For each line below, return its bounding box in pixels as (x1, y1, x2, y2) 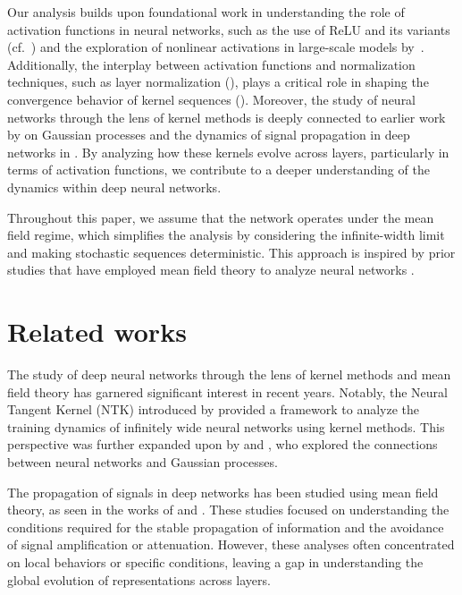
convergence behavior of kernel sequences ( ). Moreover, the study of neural (7, 89, 416, 108)
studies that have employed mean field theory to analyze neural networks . (7, 260, 415, 279)
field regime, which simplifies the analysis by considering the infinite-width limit (7, 225, 445, 244)
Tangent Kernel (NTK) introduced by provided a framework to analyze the (7, 400, 420, 419)
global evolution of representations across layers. (7, 570, 271, 589)
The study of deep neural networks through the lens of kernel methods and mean (7, 365, 451, 384)
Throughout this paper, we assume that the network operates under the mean (7, 208, 434, 226)
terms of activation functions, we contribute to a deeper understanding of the (7, 160, 430, 179)
